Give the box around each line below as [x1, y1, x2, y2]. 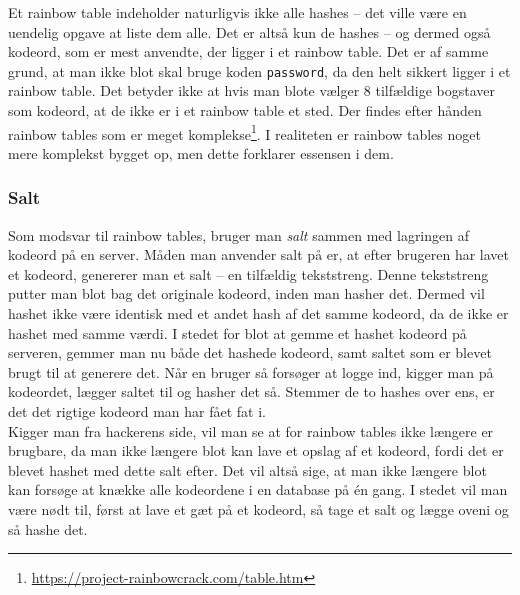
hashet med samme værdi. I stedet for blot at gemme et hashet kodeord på [8, 322, 467, 343]
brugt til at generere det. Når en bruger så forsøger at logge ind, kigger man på [8, 361, 494, 382]
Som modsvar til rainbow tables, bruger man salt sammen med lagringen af [8, 224, 469, 245]
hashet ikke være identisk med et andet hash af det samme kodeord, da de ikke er [8, 303, 509, 324]
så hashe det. [8, 518, 88, 539]
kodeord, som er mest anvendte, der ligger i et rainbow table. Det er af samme [8, 41, 489, 62]
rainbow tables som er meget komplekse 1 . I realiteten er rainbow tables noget [8, 120, 481, 144]
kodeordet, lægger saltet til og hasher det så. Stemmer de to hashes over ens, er [8, 381, 495, 402]
